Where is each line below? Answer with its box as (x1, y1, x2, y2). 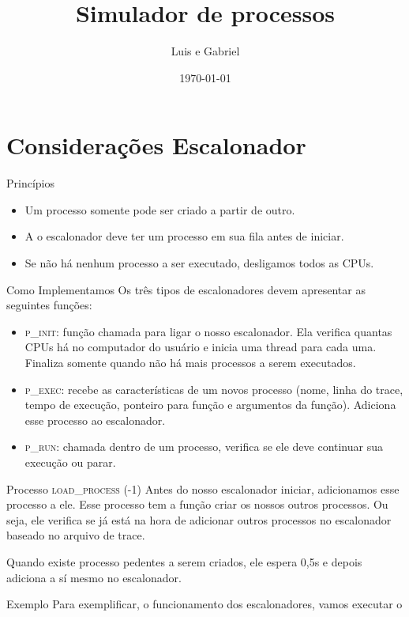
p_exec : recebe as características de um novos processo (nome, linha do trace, (24, 380, 403, 397)
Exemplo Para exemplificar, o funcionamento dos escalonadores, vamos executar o (6, 596, 403, 612)
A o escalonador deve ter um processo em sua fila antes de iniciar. (24, 228, 344, 244)
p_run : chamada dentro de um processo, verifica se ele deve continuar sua (24, 438, 383, 455)
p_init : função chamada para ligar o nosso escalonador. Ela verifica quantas (24, 323, 392, 339)
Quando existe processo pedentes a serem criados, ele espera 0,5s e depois (6, 553, 362, 570)
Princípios (6, 175, 54, 191)
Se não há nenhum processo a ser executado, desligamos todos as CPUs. (24, 255, 374, 271)
